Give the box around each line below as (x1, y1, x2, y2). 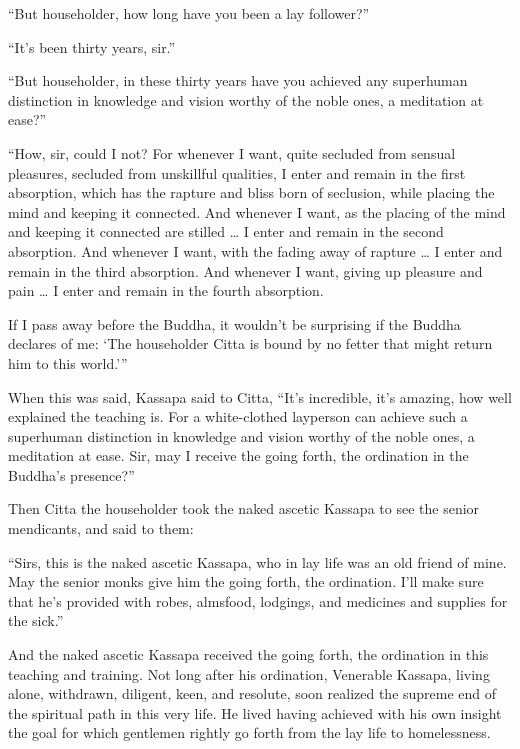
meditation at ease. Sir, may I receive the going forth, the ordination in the (8, 445, 469, 466)
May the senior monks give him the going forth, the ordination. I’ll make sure (8, 571, 484, 592)
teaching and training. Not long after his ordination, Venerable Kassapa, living (8, 663, 490, 684)
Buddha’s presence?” (8, 464, 135, 485)
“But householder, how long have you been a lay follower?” (8, 3, 370, 23)
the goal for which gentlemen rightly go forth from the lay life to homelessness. (8, 722, 491, 743)
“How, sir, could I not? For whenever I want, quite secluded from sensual (8, 142, 456, 163)
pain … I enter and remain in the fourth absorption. (8, 280, 324, 301)
